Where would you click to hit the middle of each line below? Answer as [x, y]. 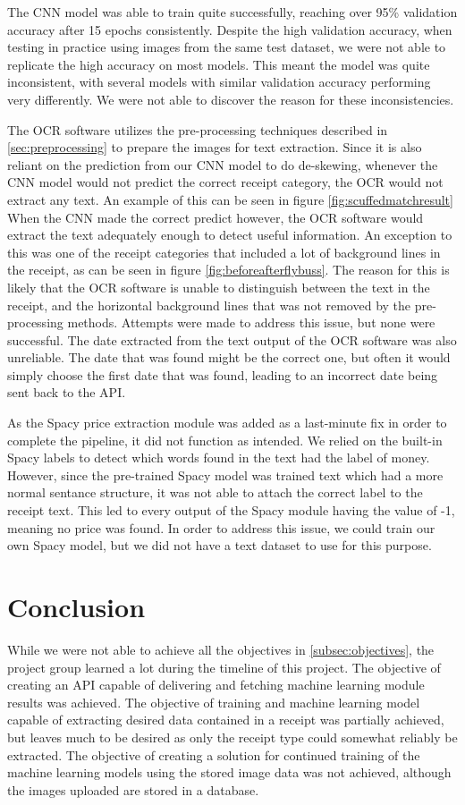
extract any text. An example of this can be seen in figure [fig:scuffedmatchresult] [230, 199]
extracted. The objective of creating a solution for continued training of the [214, 754]
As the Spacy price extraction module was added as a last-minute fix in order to [227, 423]
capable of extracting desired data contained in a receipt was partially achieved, [226, 720]
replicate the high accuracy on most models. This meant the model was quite [219, 64]
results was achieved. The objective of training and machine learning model [214, 702]
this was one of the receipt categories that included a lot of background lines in [224, 252]
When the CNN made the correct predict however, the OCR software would [216, 217]
